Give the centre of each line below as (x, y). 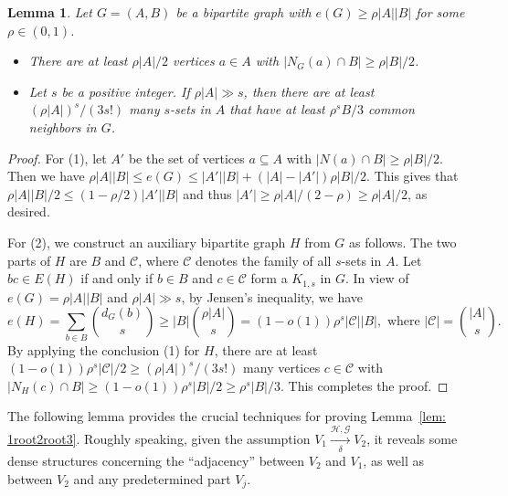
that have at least (277, 109)
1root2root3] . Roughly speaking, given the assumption (159, 438)
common (392, 109)
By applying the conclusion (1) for (104, 349)
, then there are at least (309, 91)
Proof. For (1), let (57, 158)
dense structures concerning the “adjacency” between (156, 460)
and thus (207, 193)
